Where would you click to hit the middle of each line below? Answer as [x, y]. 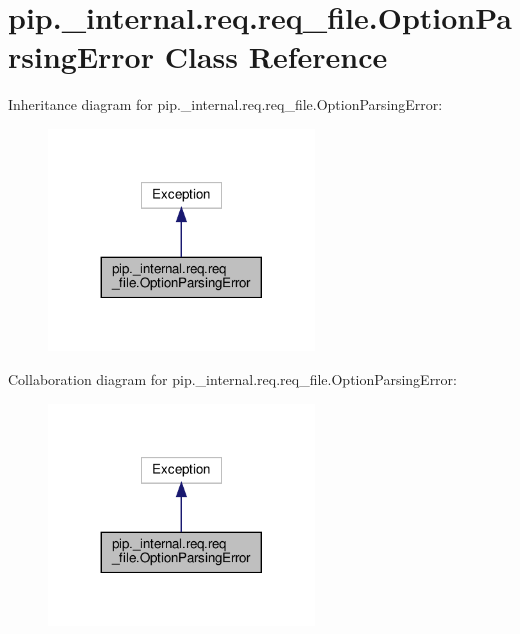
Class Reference [276, 56]
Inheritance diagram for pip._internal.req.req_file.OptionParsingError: [225, 104]
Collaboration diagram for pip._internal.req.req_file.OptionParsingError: [232, 379]
